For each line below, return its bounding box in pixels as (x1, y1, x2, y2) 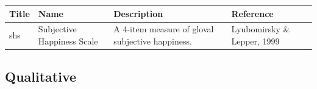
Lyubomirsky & (231, 23, 290, 35)
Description (113, 7, 163, 20)
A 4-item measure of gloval (113, 23, 214, 35)
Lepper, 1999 (231, 34, 280, 47)
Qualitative (5, 67, 77, 86)
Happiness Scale (38, 34, 98, 47)
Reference (231, 7, 274, 20)
